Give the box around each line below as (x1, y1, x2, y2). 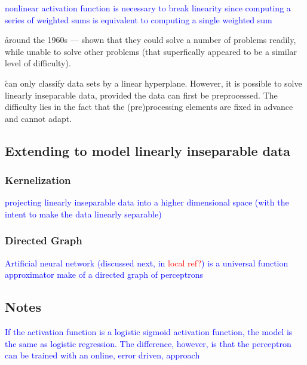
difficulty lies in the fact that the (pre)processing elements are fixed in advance (5, 100, 293, 113)
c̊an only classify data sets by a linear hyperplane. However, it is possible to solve (5, 76, 302, 89)
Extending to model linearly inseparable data (5, 141, 290, 160)
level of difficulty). (5, 57, 71, 69)
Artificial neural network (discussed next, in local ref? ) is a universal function (5, 256, 288, 269)
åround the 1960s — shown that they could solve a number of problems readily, (5, 33, 296, 46)
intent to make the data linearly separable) (5, 207, 162, 220)
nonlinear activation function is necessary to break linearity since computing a (5, 2, 291, 14)
